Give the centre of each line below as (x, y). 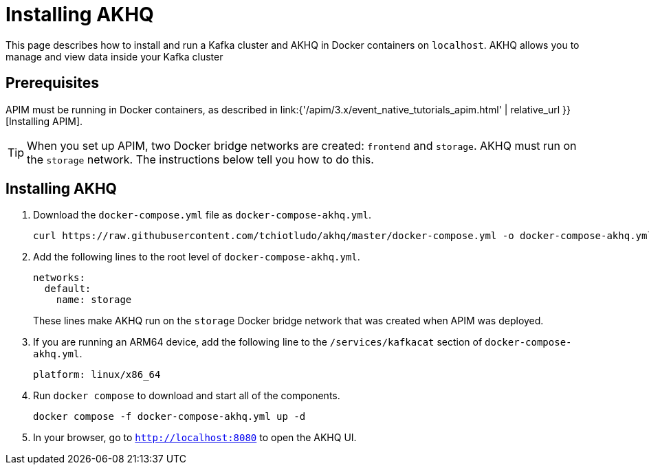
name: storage (94, 300)
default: (68, 289)
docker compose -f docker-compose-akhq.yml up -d (169, 417)
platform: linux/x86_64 (97, 375)
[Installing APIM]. (44, 121)
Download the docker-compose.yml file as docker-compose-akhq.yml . (202, 215)
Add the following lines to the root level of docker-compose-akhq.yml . (197, 257)
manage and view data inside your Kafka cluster (114, 56)
